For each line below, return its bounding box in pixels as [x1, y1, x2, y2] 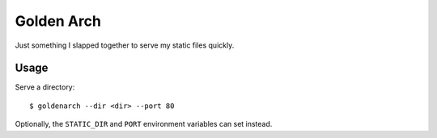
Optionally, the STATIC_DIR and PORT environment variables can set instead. [15, 119, 273, 129]
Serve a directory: [15, 82, 75, 92]
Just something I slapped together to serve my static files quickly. [15, 40, 235, 50]
